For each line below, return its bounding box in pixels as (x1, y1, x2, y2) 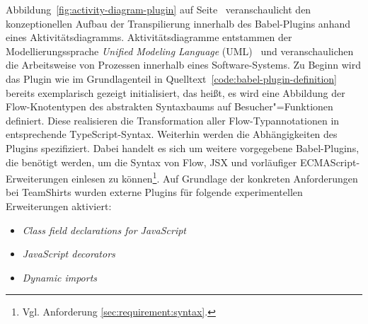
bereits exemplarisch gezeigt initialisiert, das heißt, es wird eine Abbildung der (6, 85, 345, 100)
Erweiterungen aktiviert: (6, 198, 112, 213)
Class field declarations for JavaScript (22, 222, 186, 237)
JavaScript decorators (22, 246, 115, 261)
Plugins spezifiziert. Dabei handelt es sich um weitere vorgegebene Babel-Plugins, (6, 140, 360, 155)
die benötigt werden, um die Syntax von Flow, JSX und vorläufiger (6, 154, 297, 169)
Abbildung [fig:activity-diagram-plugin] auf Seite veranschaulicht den (6, 2, 311, 16)
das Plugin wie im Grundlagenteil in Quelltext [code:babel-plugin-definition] (6, 71, 337, 86)
